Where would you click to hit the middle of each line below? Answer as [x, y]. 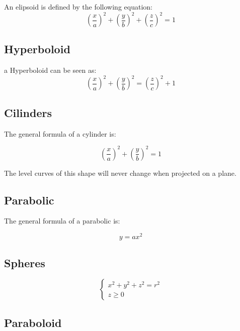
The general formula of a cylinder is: [60, 133]
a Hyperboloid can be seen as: [50, 70]
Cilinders [28, 112]
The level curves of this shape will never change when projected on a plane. [120, 173]
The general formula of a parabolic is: [62, 221]
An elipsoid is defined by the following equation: [78, 7]
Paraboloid [33, 322]
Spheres [25, 262]
